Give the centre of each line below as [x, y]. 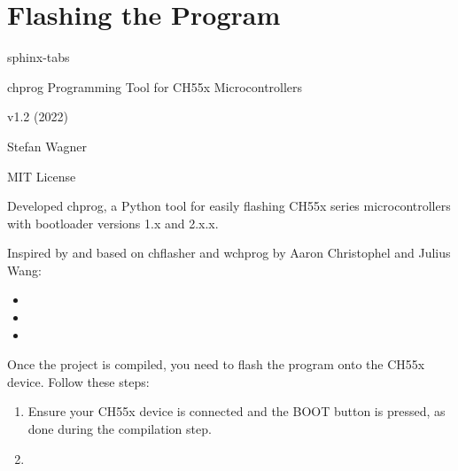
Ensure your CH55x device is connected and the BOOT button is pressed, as [237, 411]
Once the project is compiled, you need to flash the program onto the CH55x [216, 364]
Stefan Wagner [47, 146]
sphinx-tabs [39, 57]
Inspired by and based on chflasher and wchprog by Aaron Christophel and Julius [229, 253]
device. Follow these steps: [78, 381]
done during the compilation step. [120, 429]
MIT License [42, 176]
